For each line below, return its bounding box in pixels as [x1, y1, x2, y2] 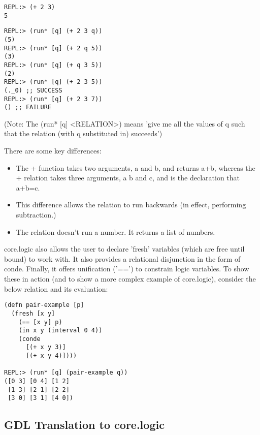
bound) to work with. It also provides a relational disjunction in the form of [4, 253, 241, 264]
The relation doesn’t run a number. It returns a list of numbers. [16, 226, 215, 237]
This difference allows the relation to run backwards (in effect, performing [16, 199, 246, 210]
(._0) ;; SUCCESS [4, 86, 62, 94]
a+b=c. [16, 182, 40, 193]
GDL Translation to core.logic [4, 417, 165, 432]
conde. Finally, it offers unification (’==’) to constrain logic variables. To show [4, 263, 249, 274]
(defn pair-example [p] [4, 301, 84, 309]
